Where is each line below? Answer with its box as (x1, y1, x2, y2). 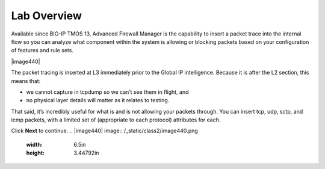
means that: (11, 77, 41, 84)
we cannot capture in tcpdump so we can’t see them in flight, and (26, 88, 189, 96)
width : (26, 141, 43, 148)
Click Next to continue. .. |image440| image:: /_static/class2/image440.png (11, 127, 198, 135)
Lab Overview (11, 9, 82, 22)
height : (26, 149, 45, 156)
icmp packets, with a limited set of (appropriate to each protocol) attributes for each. (11, 116, 221, 123)
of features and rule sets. (11, 47, 73, 54)
